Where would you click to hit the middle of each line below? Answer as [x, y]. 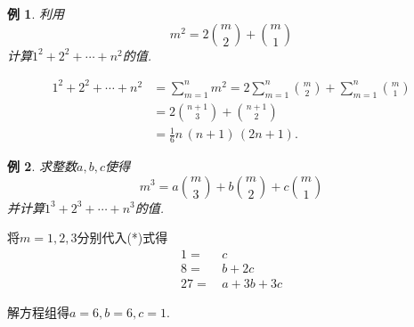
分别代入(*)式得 [122, 237]
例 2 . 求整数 [42, 165]
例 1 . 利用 [36, 13]
